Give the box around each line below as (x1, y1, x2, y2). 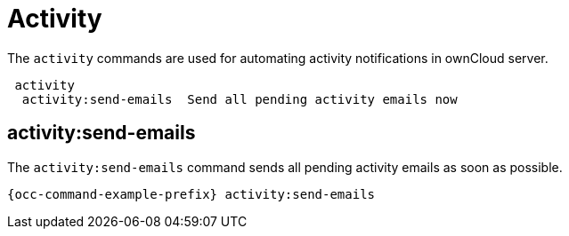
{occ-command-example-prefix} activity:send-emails (7, 186, 376, 201)
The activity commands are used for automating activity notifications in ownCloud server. (7, 50, 549, 66)
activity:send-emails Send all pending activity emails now (21, 91, 458, 106)
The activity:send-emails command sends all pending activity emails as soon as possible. (7, 159, 563, 175)
